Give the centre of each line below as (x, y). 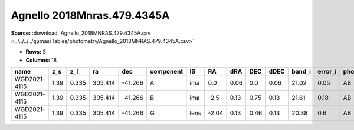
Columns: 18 (41, 60)
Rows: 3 (36, 52)
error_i (327, 72)
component (167, 72)
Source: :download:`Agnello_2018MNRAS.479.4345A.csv (81, 33)
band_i (301, 72)
